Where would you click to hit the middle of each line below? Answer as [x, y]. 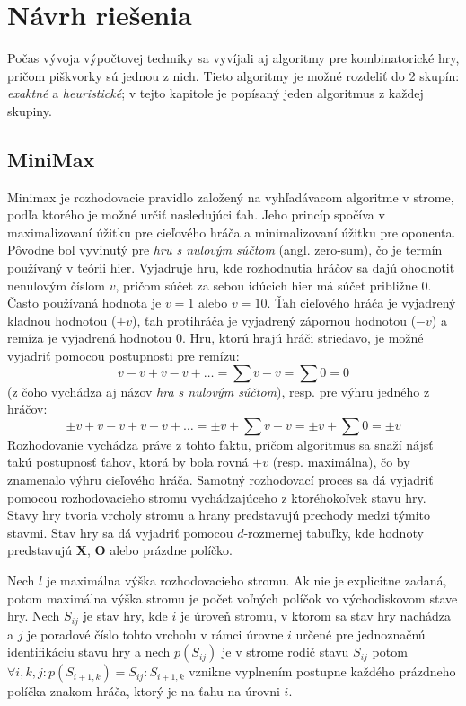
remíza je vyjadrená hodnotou [90, 338]
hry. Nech [34, 616]
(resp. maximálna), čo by [341, 462]
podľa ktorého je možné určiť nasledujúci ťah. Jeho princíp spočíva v [196, 214]
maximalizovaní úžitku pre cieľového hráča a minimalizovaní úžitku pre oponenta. [232, 232]
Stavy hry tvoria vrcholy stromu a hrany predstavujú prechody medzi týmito [219, 515]
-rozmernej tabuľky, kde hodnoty [334, 532]
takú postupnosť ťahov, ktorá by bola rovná [128, 462]
